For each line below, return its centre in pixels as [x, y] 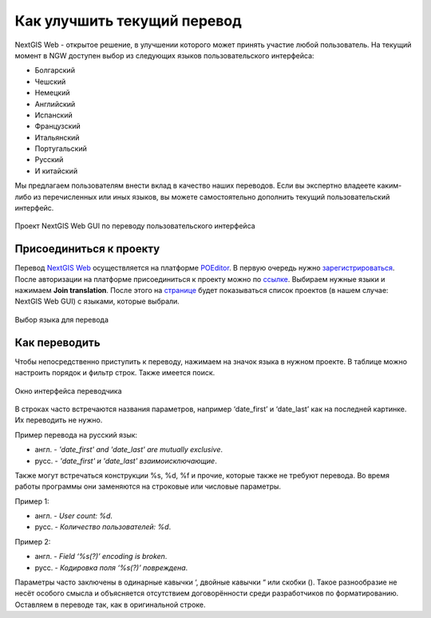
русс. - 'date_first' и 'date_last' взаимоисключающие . [126, 461]
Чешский [50, 81]
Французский [58, 126]
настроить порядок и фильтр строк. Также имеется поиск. [115, 373]
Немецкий [53, 93]
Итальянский [57, 137]
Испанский [54, 115]
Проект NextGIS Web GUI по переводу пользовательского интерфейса [135, 226]
